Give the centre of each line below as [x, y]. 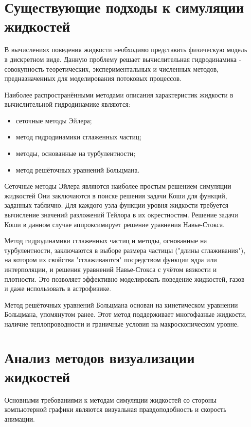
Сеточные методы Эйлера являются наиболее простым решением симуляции [118, 186]
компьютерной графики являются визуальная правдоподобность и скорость [116, 409]
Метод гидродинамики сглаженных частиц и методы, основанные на [106, 241]
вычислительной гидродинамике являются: [67, 104]
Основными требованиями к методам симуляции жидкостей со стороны [110, 399]
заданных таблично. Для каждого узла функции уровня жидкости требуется [117, 205]
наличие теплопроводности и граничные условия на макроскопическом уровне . [122, 323]
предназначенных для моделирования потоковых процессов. [93, 78]
